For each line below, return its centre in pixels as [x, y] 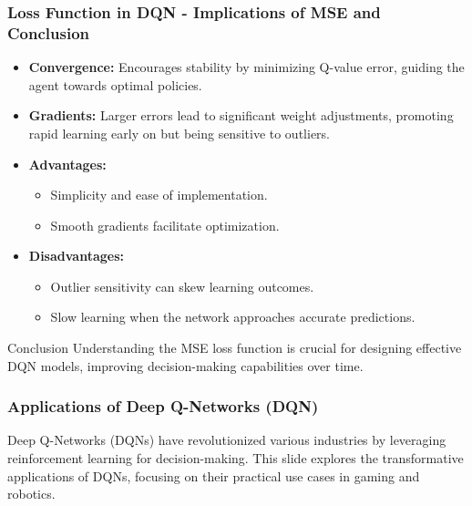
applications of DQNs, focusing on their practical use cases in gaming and [214, 475]
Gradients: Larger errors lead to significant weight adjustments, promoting [241, 115]
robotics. [31, 494]
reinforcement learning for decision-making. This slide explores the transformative [236, 458]
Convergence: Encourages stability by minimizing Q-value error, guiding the [246, 67]
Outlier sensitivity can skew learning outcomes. [182, 286]
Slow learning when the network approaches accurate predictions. [233, 317]
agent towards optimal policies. [115, 84]
